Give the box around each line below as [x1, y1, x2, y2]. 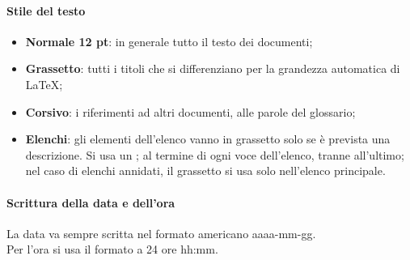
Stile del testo [6, 2, 86, 19]
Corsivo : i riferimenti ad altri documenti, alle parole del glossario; [25, 103, 356, 120]
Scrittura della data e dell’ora [6, 194, 175, 211]
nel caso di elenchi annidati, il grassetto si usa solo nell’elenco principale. [25, 162, 386, 179]
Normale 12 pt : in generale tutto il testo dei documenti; [25, 32, 313, 49]
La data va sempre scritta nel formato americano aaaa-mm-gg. [6, 224, 316, 241]
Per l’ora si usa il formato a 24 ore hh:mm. [6, 241, 218, 258]
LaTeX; [25, 75, 63, 92]
